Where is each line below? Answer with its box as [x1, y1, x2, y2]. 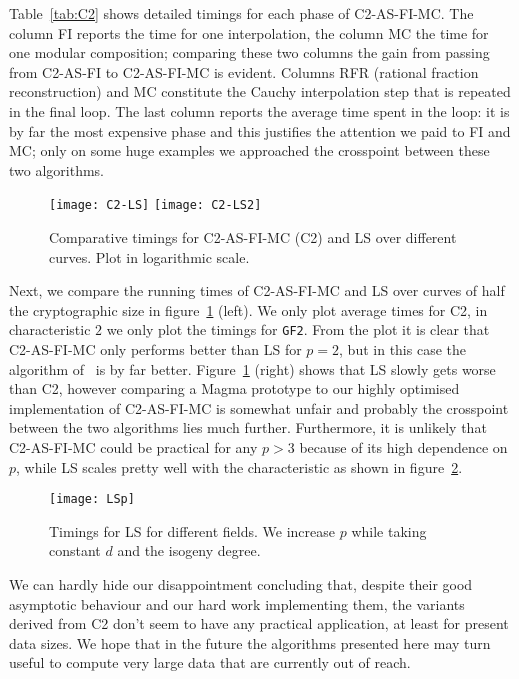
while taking [351, 520, 427, 541]
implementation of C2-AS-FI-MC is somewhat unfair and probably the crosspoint [9, 397, 509, 418]
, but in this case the [339, 339, 466, 360]
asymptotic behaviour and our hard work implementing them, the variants [9, 593, 465, 614]
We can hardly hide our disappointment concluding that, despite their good [9, 574, 473, 595]
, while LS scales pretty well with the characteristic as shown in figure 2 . [16, 456, 463, 477]
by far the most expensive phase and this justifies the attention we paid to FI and [9, 120, 511, 141]
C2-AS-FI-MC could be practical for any [9, 437, 258, 457]
